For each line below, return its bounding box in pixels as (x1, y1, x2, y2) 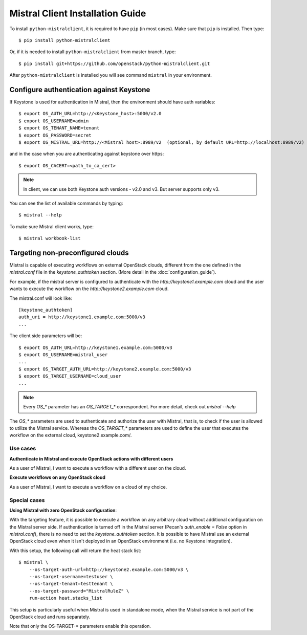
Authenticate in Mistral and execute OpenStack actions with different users (9, 455, 173, 462)
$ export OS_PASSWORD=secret (18, 132, 92, 138)
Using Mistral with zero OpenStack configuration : (9, 507, 117, 513)
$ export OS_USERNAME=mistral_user (18, 352, 108, 358)
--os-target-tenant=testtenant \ (29, 581, 114, 587)
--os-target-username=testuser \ (29, 574, 114, 579)
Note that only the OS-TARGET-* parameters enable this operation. (9, 623, 151, 629)
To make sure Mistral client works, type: (9, 223, 94, 230)
